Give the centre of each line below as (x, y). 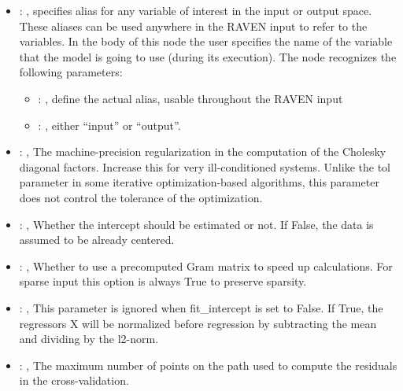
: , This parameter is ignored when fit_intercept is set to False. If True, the (201, 307)
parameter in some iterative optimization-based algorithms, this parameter (199, 182)
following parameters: (71, 72)
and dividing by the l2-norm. (89, 339)
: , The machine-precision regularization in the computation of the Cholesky (203, 151)
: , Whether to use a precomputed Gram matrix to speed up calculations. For (206, 266)
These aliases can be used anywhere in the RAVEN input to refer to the (193, 26)
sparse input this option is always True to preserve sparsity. (163, 281)
